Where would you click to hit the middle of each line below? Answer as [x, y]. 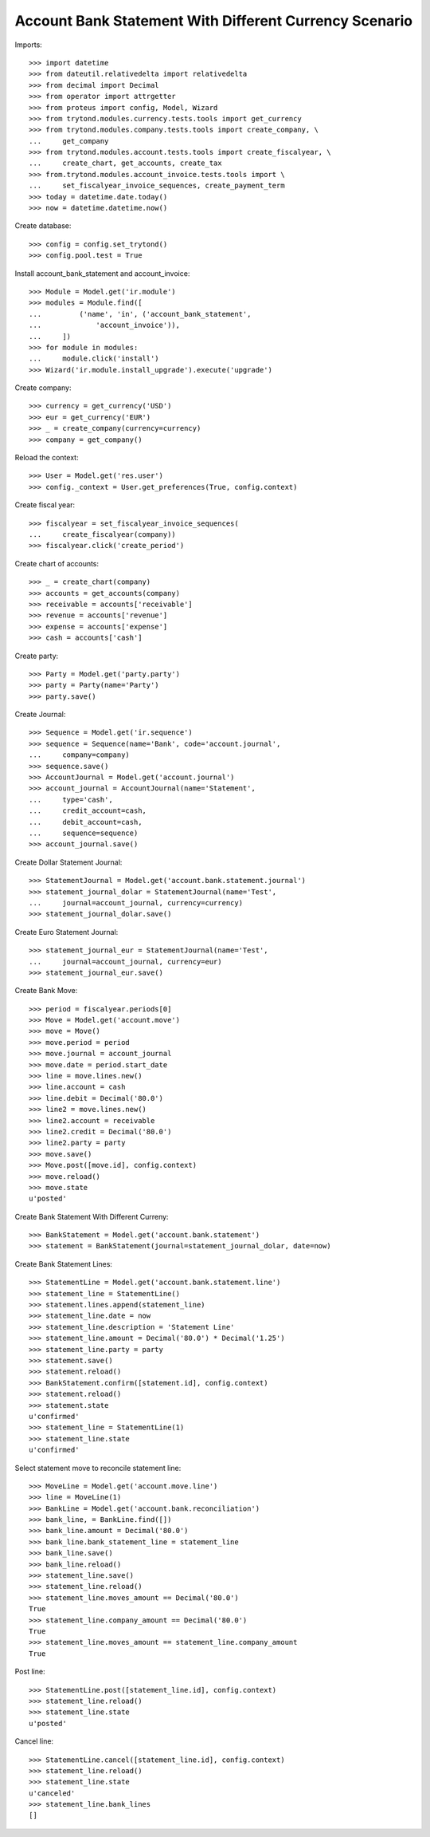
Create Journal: [40, 715]
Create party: [37, 656]
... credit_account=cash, [88, 811]
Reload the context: [47, 458]
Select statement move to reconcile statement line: [98, 1468]
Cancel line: [34, 1741]
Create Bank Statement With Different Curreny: [92, 1216]
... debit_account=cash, [86, 822]
